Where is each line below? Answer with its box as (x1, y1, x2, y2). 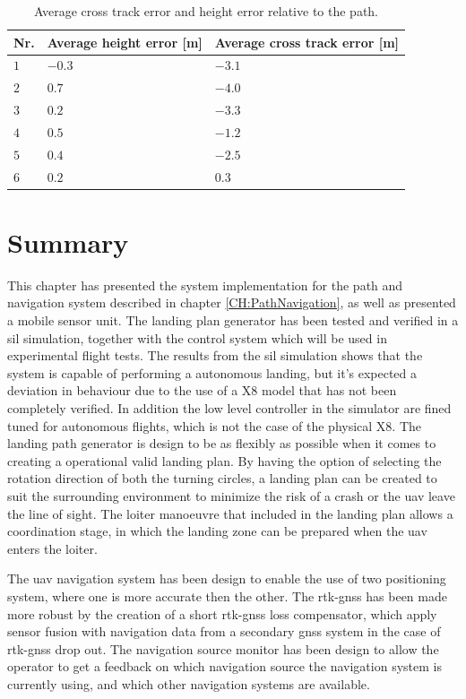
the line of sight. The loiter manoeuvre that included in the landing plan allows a (7, 504, 453, 522)
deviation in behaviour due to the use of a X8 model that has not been (7, 381, 397, 400)
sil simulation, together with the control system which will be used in (7, 328, 387, 347)
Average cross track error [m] (214, 32, 400, 51)
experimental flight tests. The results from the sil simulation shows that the (7, 346, 423, 365)
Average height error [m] (47, 32, 203, 51)
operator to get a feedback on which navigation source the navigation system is (7, 657, 442, 676)
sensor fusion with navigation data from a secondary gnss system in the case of (7, 622, 441, 641)
